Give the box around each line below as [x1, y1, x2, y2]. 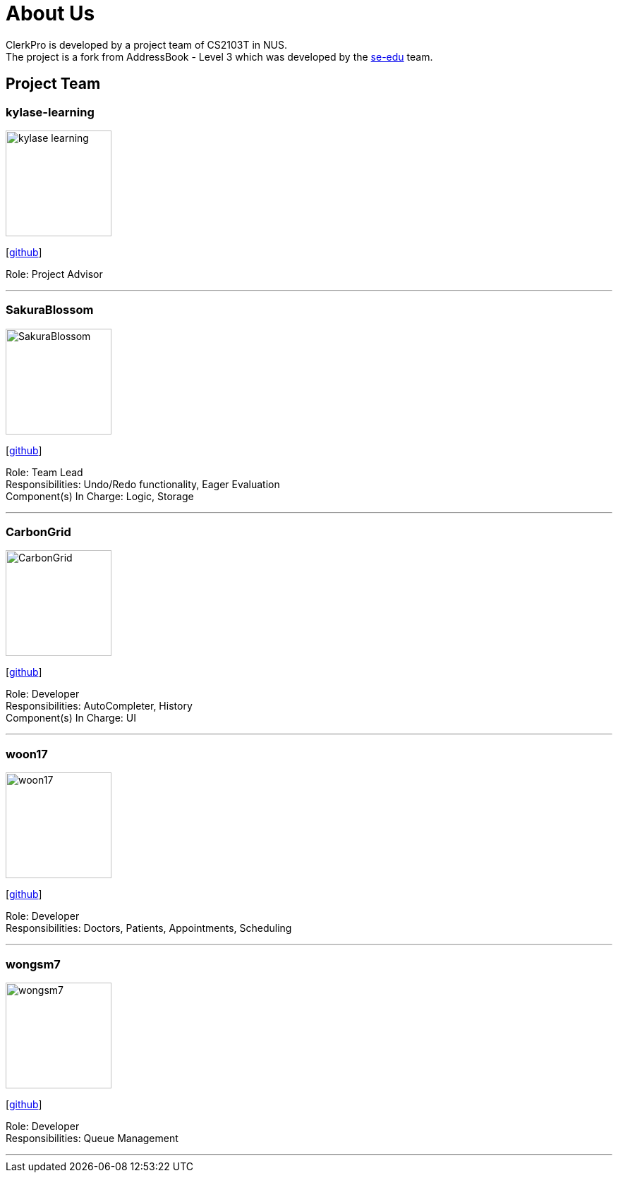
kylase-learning [6, 104, 95, 119]
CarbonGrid [6, 525, 71, 540]
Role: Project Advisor [6, 267, 103, 280]
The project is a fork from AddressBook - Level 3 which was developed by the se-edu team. [6, 50, 433, 63]
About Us [6, 1, 95, 25]
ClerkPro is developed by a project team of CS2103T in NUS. [6, 38, 287, 51]
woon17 [6, 746, 48, 761]
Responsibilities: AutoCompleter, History [6, 700, 193, 712]
